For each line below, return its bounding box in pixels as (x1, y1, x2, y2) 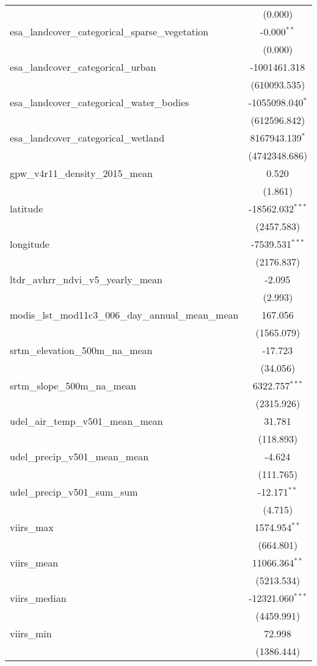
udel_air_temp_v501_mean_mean (10, 414, 163, 428)
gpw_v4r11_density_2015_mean (10, 166, 153, 180)
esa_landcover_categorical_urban (10, 60, 156, 74)
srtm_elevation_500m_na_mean (10, 343, 153, 357)
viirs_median (10, 591, 67, 605)
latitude (10, 201, 43, 215)
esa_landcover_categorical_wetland (10, 131, 165, 145)
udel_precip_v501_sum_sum (10, 485, 138, 499)
